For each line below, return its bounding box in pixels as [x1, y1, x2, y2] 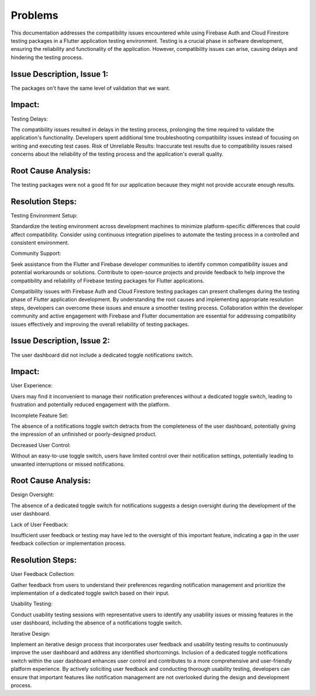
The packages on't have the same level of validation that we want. [11, 84, 171, 91]
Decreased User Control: [11, 441, 71, 448]
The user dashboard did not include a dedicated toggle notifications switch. [11, 352, 193, 359]
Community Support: [11, 250, 61, 257]
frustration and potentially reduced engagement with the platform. [11, 401, 170, 408]
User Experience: [11, 382, 53, 389]
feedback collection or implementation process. [11, 540, 126, 547]
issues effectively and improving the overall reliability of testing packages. [11, 320, 190, 327]
